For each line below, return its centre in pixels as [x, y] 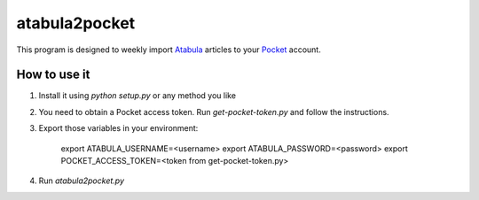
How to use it [53, 75]
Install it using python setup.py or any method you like [137, 96]
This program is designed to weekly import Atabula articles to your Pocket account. [169, 50]
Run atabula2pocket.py [81, 181]
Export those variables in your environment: [118, 128]
